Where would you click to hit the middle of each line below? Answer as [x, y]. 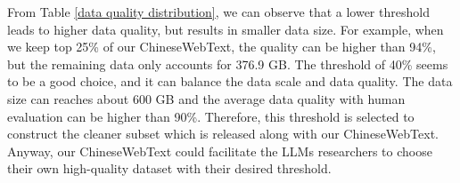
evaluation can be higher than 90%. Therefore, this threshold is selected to [211, 116]
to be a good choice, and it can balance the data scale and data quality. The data [230, 81]
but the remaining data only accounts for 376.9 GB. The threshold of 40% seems [228, 64]
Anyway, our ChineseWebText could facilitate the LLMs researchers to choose [220, 151]
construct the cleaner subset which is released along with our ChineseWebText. [223, 134]
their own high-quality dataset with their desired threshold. [169, 168]
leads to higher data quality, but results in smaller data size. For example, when [226, 29]
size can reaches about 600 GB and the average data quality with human [206, 98]
